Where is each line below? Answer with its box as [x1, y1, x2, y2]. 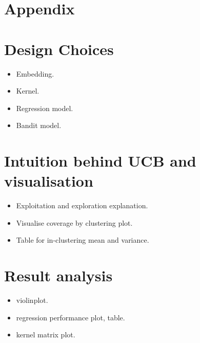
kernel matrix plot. [16, 329, 75, 340]
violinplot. [16, 295, 48, 305]
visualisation [4, 170, 93, 191]
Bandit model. [16, 120, 62, 131]
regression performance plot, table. [16, 312, 125, 322]
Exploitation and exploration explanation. [16, 200, 148, 211]
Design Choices [4, 38, 114, 59]
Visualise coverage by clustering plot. [16, 217, 133, 228]
